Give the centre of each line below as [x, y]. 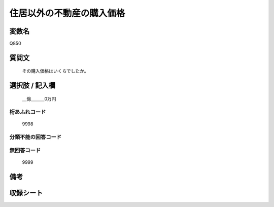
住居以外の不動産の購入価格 [67, 13]
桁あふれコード [28, 112]
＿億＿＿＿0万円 [39, 98]
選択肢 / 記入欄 [32, 85]
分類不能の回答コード [36, 137]
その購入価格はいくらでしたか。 [55, 71]
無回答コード [25, 151]
